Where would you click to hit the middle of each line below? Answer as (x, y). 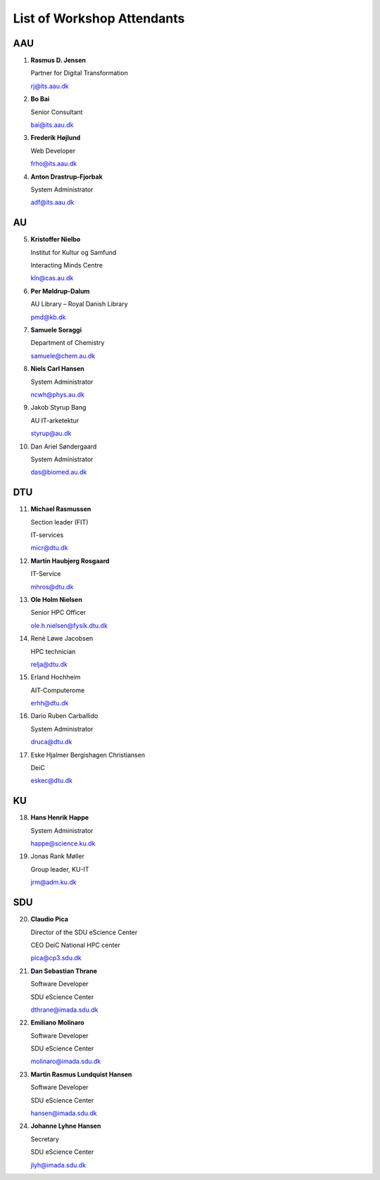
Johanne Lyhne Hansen (66, 1126)
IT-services (47, 534)
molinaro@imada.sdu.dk (66, 1061)
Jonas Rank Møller (57, 856)
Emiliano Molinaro (57, 1023)
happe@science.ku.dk (63, 843)
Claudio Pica (49, 919)
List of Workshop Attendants (99, 18)
